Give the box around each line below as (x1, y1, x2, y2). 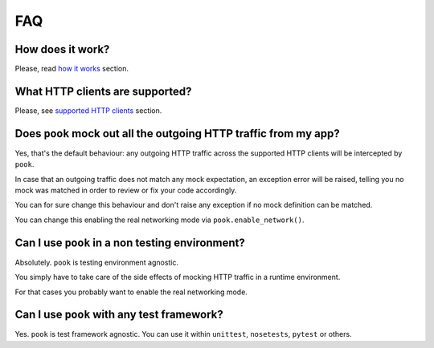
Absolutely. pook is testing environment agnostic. (14, 257, 179, 267)
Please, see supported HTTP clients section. (14, 105, 162, 115)
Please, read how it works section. (14, 64, 129, 74)
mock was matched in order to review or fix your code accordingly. (14, 185, 237, 196)
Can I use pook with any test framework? (14, 308, 224, 322)
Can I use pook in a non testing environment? (14, 236, 245, 249)
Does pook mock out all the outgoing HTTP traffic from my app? (14, 127, 341, 140)
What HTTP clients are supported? (14, 84, 192, 98)
